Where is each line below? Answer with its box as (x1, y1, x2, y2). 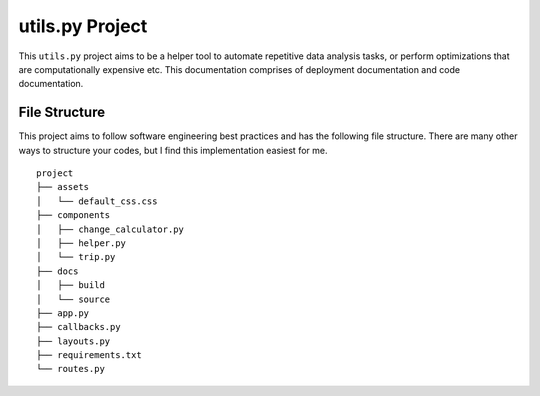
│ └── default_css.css (36, 195, 158, 207)
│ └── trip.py (36, 251, 116, 263)
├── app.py (36, 307, 90, 319)
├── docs (36, 265, 79, 277)
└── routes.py (36, 363, 105, 375)
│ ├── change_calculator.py (36, 223, 185, 235)
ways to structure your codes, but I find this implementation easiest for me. (18, 144, 328, 156)
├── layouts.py (36, 335, 111, 347)
